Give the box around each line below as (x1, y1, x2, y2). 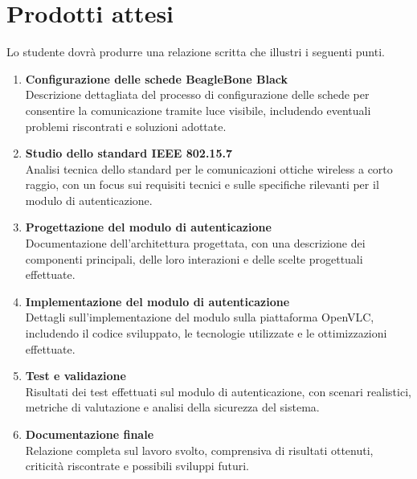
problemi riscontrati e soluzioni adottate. (25, 117, 227, 134)
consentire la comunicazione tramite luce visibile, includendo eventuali (25, 101, 371, 118)
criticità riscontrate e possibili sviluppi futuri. (25, 457, 249, 474)
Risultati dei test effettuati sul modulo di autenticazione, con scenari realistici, (25, 383, 411, 399)
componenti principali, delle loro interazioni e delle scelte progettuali (25, 250, 363, 267)
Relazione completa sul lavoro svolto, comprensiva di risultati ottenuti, (25, 441, 374, 458)
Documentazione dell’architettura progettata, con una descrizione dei (25, 235, 366, 252)
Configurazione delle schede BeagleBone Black (25, 70, 288, 87)
